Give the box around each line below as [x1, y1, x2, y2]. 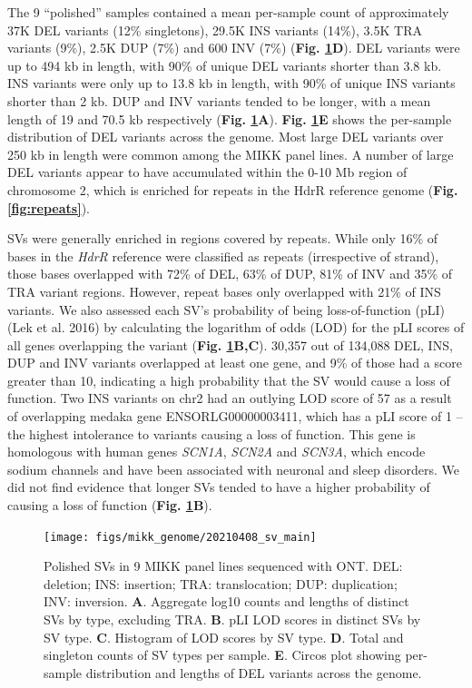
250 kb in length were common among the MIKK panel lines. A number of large [7, 144, 454, 163]
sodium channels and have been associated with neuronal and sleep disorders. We [7, 459, 460, 478]
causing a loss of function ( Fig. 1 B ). [7, 496, 212, 515]
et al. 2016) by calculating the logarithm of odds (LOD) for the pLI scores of [36, 318, 465, 337]
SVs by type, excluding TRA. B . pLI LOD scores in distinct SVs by [44, 610, 421, 629]
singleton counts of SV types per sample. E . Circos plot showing [44, 645, 401, 664]
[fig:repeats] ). [7, 198, 90, 217]
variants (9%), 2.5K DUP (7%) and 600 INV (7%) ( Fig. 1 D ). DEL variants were [7, 38, 460, 57]
